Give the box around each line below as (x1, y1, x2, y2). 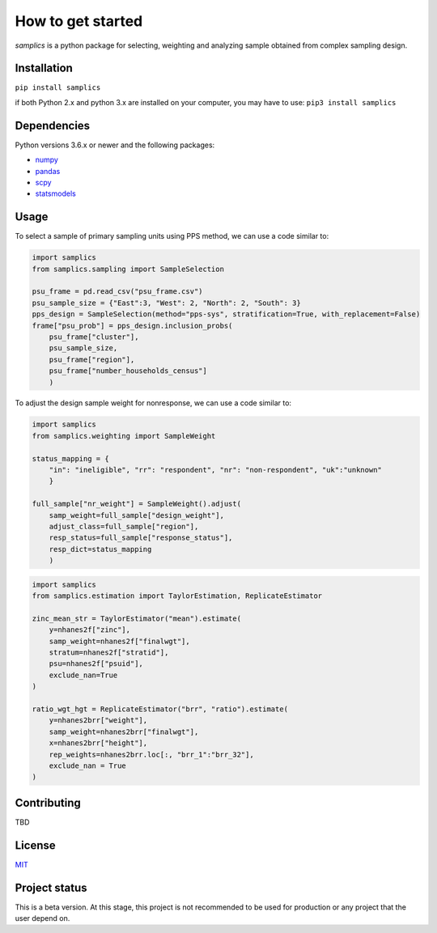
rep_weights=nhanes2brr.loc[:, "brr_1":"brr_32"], (49, 749, 254, 759)
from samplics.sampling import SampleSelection (32, 264, 224, 274)
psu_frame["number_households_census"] (49, 367, 208, 375)
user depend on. (15, 914, 70, 923)
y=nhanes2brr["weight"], (49, 716, 148, 725)
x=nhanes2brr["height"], (49, 739, 148, 748)
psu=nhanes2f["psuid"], (49, 659, 143, 668)
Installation (15, 61, 73, 75)
